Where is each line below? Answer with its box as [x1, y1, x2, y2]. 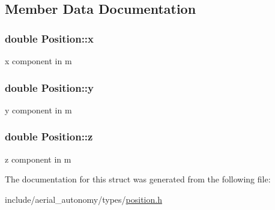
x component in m [5, 55, 72, 67]
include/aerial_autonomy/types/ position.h [5, 193, 162, 205]
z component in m [5, 152, 71, 165]
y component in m [5, 103, 72, 116]
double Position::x [5, 31, 94, 46]
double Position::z [5, 129, 93, 144]
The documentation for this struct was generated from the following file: [5, 173, 271, 185]
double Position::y [5, 80, 94, 95]
